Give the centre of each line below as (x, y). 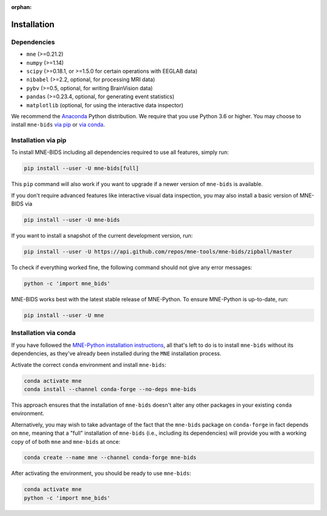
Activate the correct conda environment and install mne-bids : (89, 364)
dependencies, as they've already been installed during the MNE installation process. (116, 353)
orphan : (21, 7)
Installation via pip (39, 141)
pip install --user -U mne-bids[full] (81, 169)
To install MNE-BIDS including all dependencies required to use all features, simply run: (120, 152)
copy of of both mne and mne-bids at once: (66, 441)
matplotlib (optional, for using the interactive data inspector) (105, 105)
